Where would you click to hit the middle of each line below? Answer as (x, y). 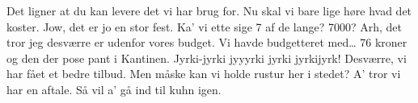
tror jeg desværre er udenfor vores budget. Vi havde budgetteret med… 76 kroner (207, 42)
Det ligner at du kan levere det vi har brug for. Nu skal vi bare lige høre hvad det (209, 10)
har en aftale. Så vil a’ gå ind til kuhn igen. (114, 89)
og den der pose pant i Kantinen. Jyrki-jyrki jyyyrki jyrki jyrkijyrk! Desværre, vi (207, 58)
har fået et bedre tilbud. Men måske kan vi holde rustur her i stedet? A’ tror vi (204, 74)
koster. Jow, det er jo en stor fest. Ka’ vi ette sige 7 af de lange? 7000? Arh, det (205, 26)
